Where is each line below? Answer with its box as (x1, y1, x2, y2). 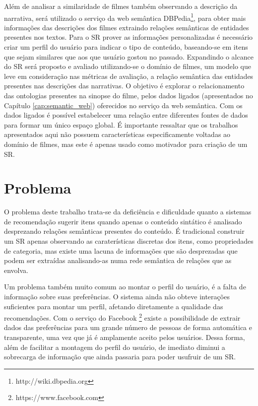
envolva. (4, 265, 28, 275)
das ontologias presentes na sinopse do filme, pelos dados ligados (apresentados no (4, 90, 253, 100)
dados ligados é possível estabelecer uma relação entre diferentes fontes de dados (4, 110, 248, 120)
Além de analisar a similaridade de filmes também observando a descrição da (4, 1, 238, 11)
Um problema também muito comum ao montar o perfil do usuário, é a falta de (4, 281, 246, 292)
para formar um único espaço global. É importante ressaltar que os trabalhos (4, 119, 238, 130)
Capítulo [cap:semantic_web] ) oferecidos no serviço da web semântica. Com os (4, 100, 243, 110)
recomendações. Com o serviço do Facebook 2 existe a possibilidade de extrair (4, 311, 241, 323)
